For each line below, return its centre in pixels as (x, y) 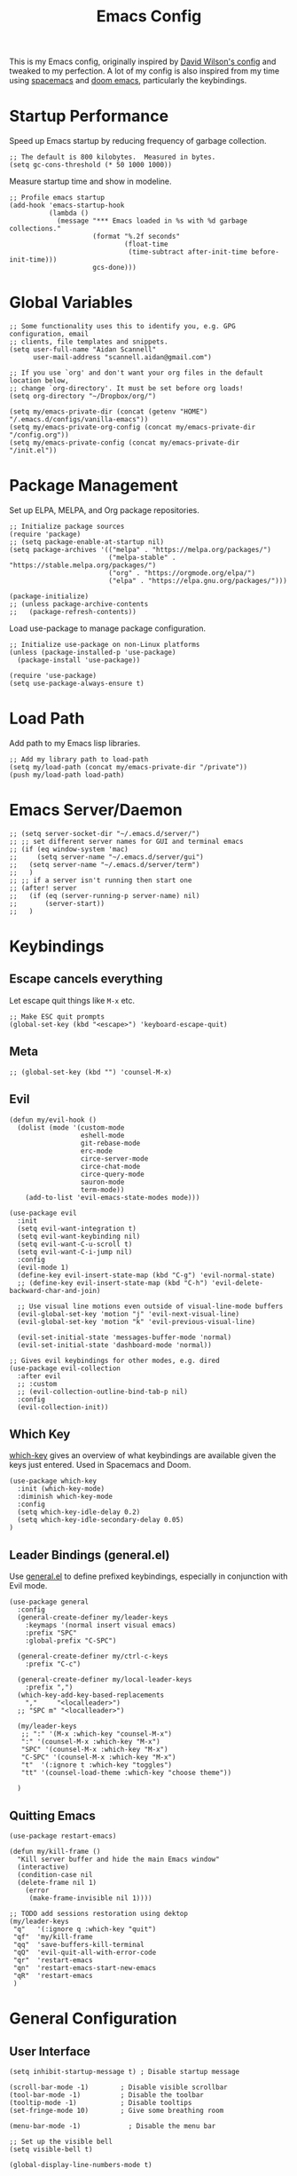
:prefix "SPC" (51, 1633)
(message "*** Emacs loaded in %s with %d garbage (152, 221)
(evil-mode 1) (43, 1267)
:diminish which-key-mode (65, 1497)
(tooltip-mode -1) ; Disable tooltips (101, 2102)
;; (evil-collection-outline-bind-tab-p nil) (103, 1392)
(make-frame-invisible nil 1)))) (90, 1898)
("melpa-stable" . (142, 557)
